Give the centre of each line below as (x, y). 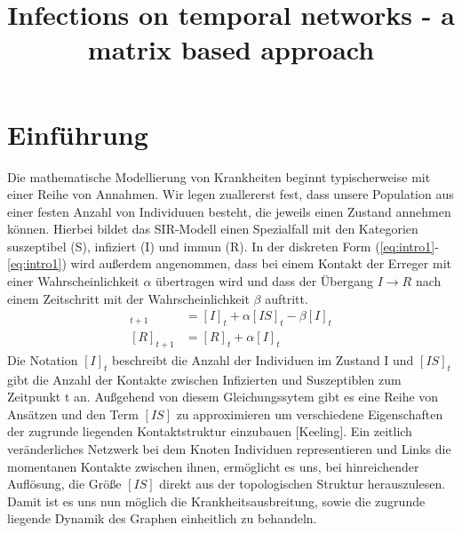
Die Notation (43, 359)
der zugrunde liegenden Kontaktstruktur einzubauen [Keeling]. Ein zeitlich (210, 431)
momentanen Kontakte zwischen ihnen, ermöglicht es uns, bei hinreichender (213, 466)
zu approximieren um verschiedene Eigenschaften (310, 414)
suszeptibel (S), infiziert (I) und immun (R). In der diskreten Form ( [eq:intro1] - (223, 246)
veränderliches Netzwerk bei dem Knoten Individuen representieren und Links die (229, 449)
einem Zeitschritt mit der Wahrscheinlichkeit (128, 298)
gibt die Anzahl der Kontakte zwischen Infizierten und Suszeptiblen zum (204, 379)
